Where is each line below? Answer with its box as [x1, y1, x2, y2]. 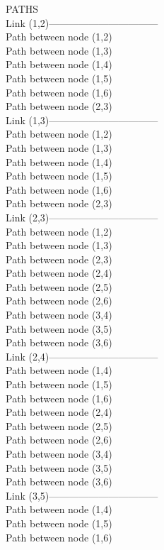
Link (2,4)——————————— [6, 348, 158, 363]
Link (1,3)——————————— [6, 112, 158, 127]
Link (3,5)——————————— [6, 488, 158, 502]
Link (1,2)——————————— [6, 15, 158, 30]
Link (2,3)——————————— [6, 209, 158, 224]
